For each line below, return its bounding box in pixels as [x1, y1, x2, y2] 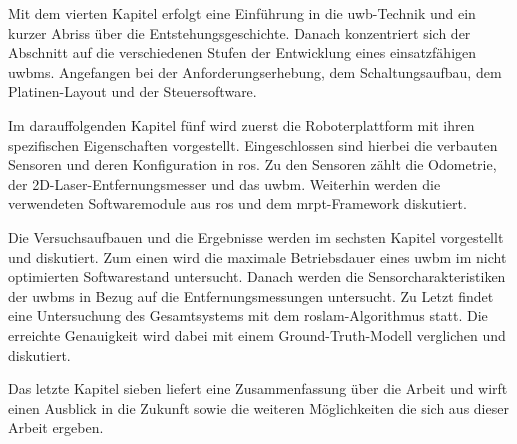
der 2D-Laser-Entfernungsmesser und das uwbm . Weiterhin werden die [8, 173, 441, 194]
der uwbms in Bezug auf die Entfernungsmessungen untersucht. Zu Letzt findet [8, 285, 494, 306]
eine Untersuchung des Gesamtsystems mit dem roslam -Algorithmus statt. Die [8, 305, 488, 326]
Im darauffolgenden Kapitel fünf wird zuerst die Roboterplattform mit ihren [8, 114, 475, 135]
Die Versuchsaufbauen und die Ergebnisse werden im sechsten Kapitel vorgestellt [8, 226, 504, 247]
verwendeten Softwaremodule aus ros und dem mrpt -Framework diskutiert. [8, 193, 467, 214]
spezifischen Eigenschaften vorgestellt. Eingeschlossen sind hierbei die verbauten [8, 134, 498, 155]
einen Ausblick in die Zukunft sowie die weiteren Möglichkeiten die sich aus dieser [8, 397, 509, 418]
